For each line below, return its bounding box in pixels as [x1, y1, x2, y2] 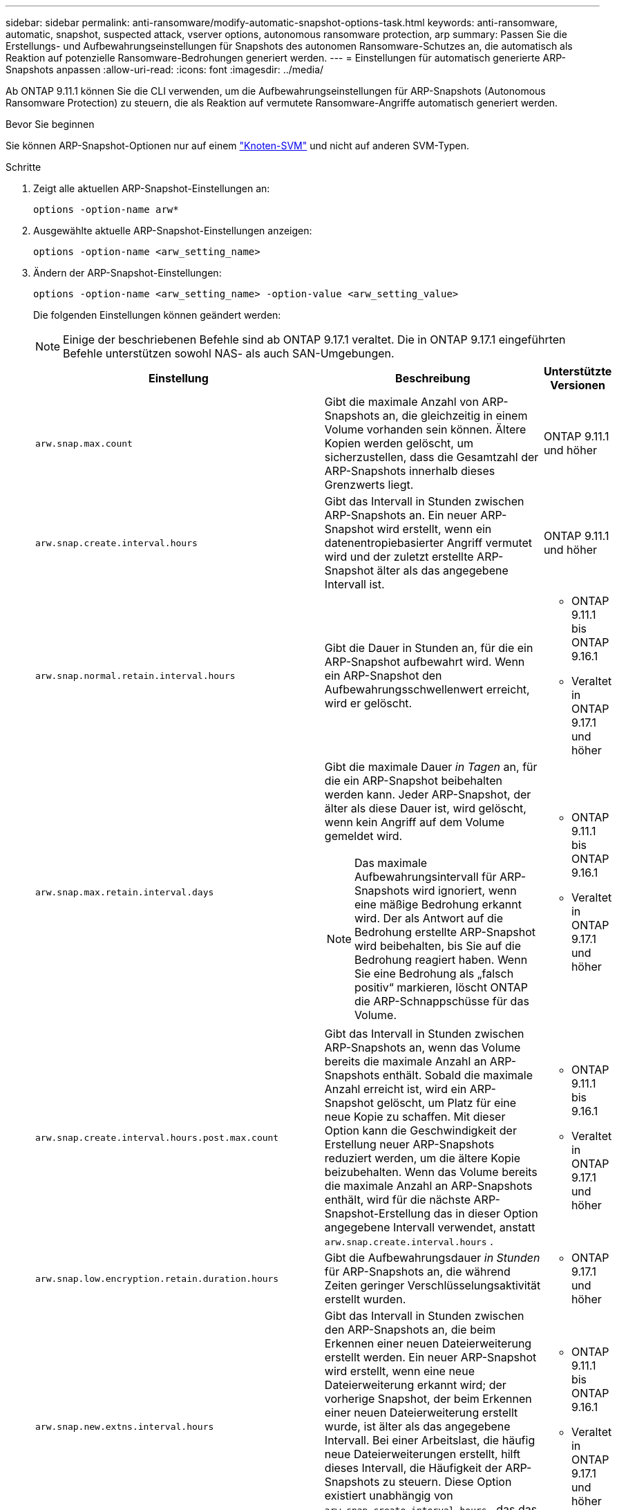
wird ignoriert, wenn [412, 884, 517, 897]
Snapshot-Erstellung [324, 1206, 431, 1220]
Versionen [550, 378, 605, 392]
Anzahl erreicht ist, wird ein [324, 1082, 467, 1096]
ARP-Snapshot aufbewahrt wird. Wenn [324, 655, 525, 669]
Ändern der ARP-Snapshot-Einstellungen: [33, 267, 222, 279]
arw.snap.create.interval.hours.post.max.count [35, 1132, 279, 1143]
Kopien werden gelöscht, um [324, 436, 473, 450]
